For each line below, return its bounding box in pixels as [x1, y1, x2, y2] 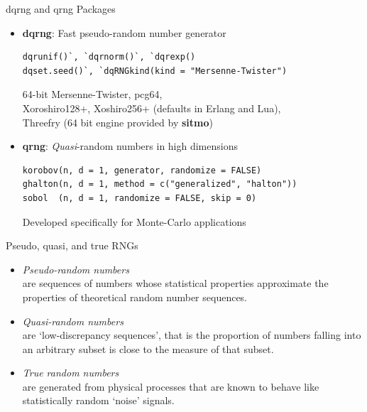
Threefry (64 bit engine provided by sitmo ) [22, 114, 213, 129]
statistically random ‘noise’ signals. [22, 393, 175, 408]
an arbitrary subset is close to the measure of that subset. [22, 341, 274, 356]
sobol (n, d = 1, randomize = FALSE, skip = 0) [22, 193, 257, 203]
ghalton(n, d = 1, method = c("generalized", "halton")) [22, 179, 297, 190]
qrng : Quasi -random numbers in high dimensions [22, 139, 238, 153]
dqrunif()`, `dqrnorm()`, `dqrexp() [22, 52, 196, 63]
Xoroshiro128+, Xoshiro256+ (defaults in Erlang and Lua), [22, 100, 281, 115]
